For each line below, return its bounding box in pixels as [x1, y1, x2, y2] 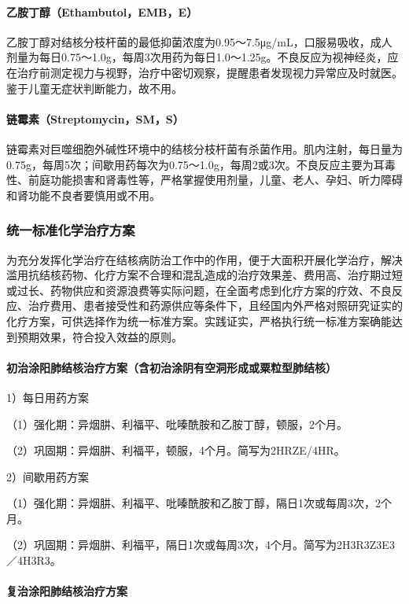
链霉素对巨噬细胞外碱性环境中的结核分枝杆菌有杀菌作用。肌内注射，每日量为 [6, 140, 403, 157]
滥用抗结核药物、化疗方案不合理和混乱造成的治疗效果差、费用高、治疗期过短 [6, 267, 403, 283]
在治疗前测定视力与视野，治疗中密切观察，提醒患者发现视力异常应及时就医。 [6, 64, 403, 80]
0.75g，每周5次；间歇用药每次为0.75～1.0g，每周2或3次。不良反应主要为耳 [6, 156, 385, 172]
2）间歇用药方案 [6, 468, 89, 484]
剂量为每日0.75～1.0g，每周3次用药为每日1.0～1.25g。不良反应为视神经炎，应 [6, 49, 399, 65]
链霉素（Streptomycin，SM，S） [6, 110, 184, 127]
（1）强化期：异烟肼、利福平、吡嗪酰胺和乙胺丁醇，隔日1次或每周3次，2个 [6, 495, 392, 511]
